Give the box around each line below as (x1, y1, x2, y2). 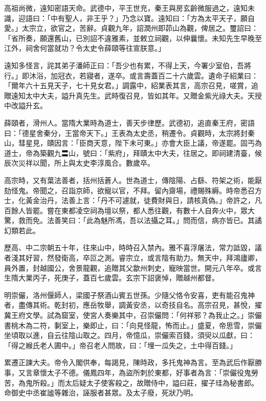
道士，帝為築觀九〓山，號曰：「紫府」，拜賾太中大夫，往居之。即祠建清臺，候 (4, 147, 262, 158)
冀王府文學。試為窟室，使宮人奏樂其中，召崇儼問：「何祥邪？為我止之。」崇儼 (4, 310, 262, 320)
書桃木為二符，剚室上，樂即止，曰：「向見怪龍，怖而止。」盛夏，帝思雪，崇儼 (4, 319, 262, 330)
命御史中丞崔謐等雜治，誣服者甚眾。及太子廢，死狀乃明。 (4, 387, 197, 398)
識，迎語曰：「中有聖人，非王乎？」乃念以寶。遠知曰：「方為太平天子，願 (4, 12, 248, 23)
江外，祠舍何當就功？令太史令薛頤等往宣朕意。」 (4, 43, 165, 53)
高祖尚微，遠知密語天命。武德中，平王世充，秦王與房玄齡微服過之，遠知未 (4, 3, 255, 13)
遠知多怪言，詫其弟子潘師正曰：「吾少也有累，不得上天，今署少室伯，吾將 (4, 59, 251, 70)
